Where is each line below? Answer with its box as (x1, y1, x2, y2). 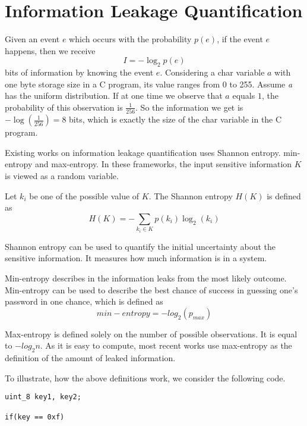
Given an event (5, 33, 60, 45)
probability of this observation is (5, 101, 123, 113)
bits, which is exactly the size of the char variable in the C (69, 113, 282, 126)
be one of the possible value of (29, 189, 140, 202)
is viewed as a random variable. (5, 169, 119, 181)
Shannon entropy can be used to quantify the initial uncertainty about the (5, 240, 276, 252)
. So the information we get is (135, 101, 243, 113)
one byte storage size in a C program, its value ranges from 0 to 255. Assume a (5, 77, 293, 90)
